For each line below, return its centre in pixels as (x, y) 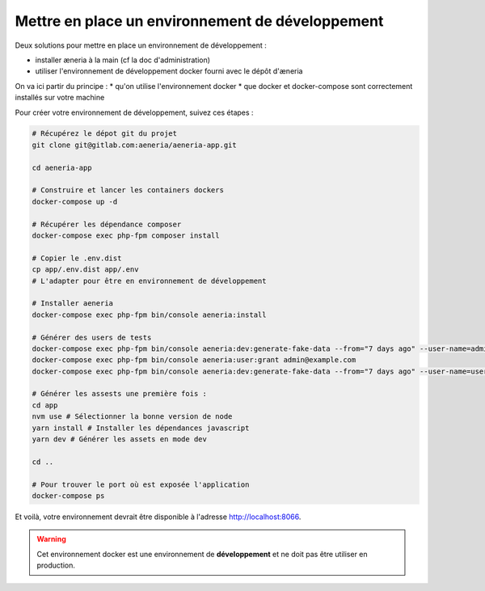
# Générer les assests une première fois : (120, 394)
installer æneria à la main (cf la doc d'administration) (122, 60)
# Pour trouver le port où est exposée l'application (141, 484)
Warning (51, 539)
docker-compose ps (68, 496)
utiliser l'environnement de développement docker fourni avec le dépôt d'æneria (169, 71)
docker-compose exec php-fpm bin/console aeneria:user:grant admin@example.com (194, 360)
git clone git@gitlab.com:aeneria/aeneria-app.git (135, 145)
